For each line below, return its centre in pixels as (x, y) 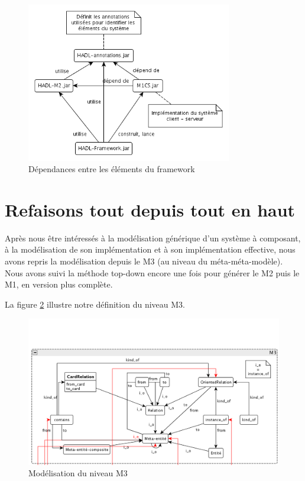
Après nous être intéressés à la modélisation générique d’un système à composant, (153, 238)
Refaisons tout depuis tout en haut (150, 209)
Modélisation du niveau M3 (78, 473)
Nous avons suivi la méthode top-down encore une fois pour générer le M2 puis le (152, 272)
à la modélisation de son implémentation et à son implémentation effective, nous (150, 249)
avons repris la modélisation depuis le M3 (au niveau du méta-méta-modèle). (144, 261)
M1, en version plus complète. (59, 284)
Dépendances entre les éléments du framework (112, 169)
